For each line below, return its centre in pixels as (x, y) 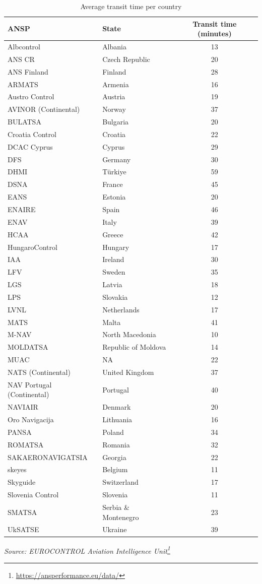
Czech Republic (126, 59)
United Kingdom (128, 372)
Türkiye (114, 172)
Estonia (114, 197)
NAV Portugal (30, 384)
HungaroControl (32, 247)
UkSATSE (23, 529)
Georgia (114, 457)
